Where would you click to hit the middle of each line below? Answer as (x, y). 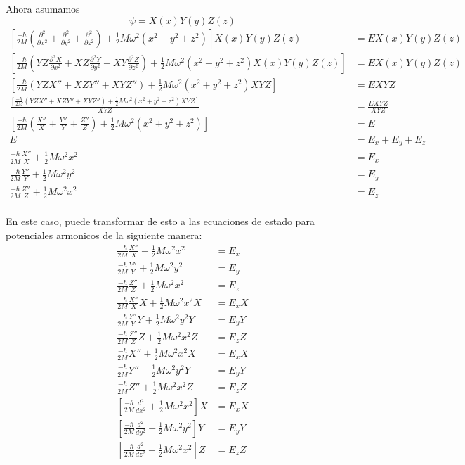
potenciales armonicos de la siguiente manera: (104, 235)
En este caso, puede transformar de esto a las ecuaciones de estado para (160, 221)
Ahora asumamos (43, 8)
